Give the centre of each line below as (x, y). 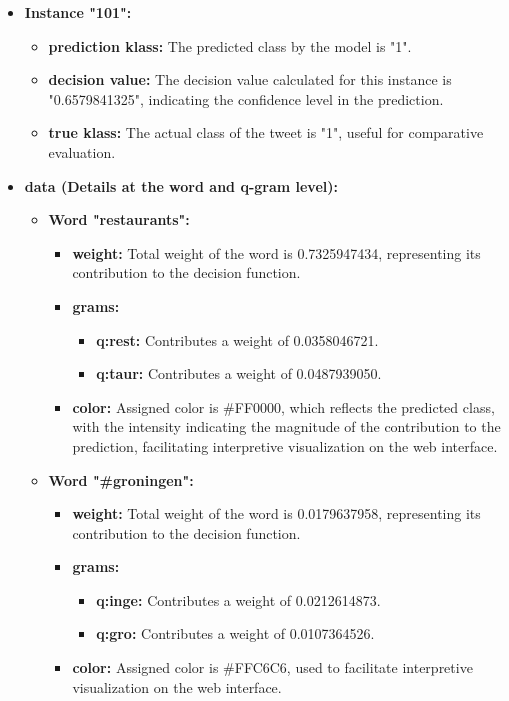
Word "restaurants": (119, 219)
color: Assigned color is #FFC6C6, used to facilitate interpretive (272, 667)
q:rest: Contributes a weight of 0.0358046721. (237, 339)
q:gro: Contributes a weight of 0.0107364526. (235, 633)
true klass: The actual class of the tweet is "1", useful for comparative (266, 132)
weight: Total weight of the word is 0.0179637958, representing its (276, 513)
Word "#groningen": (121, 479)
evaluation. (82, 151)
